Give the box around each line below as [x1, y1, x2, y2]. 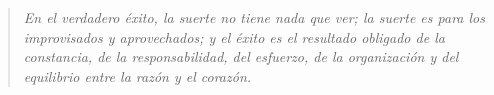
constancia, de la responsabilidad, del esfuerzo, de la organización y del [23, 46, 459, 67]
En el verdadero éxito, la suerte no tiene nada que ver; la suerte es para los [23, 7, 485, 28]
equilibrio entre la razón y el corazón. [23, 65, 252, 86]
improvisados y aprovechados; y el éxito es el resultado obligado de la [23, 26, 445, 47]
